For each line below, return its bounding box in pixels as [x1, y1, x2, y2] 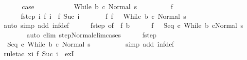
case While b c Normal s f [22, 1, 173, 11]
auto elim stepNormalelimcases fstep [26, 29, 157, 39]
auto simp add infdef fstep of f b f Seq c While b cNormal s [3, 20, 244, 30]
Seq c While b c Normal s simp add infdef [7, 39, 174, 49]
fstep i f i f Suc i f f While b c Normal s [20, 11, 186, 21]
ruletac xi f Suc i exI [3, 48, 74, 58]
